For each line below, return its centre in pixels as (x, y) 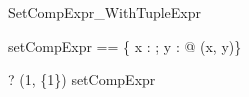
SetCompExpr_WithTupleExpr (105, 12)
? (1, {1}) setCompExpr (82, 79)
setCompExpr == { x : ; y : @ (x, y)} (125, 45)
